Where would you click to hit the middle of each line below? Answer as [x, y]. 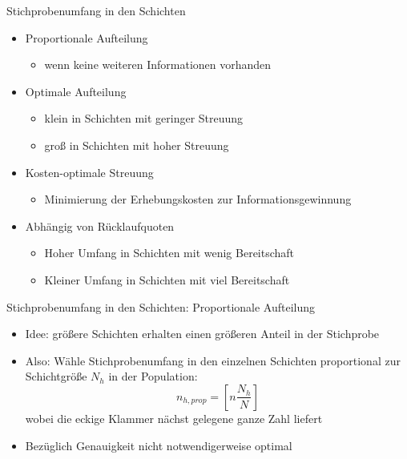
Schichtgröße [56, 376]
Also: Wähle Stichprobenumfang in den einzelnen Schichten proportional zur [213, 360]
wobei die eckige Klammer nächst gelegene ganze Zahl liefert [174, 418]
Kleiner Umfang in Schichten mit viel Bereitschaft [167, 279]
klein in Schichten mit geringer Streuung [144, 118]
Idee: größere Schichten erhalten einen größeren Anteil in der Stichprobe [202, 334]
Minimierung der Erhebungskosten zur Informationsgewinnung [198, 199]
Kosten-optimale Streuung [89, 172]
